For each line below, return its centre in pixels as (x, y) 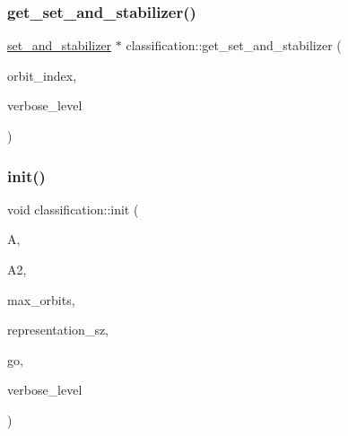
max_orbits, (41, 299)
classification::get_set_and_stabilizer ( (234, 45)
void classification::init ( (73, 209)
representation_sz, (58, 330)
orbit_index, (42, 75)
